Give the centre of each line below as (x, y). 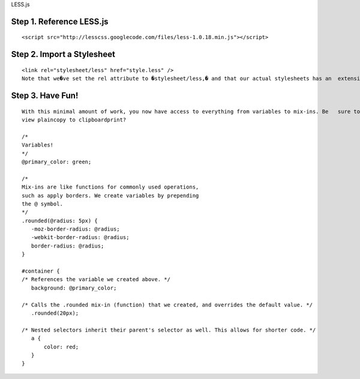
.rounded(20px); (55, 313)
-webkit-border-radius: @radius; (80, 238)
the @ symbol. (42, 204)
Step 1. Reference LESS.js (60, 21)
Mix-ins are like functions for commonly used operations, (110, 187)
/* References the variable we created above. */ (96, 280)
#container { (41, 271)
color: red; (61, 347)
